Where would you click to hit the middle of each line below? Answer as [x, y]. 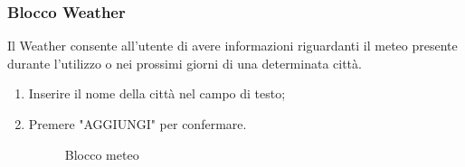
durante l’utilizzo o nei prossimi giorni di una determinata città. [185, 63]
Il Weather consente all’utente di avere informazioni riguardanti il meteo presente [232, 46]
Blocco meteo [102, 154]
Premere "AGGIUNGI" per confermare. [138, 124]
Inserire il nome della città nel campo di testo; [157, 93]
